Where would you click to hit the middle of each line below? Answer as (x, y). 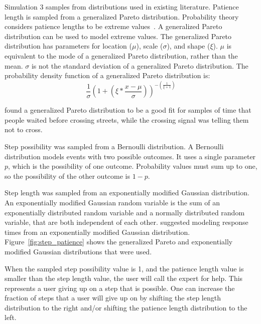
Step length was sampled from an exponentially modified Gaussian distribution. (127, 193)
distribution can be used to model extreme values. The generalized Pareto (118, 36)
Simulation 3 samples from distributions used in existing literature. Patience (122, 7)
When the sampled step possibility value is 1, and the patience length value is (124, 268)
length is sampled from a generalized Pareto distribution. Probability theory (122, 16)
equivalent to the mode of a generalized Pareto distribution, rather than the (121, 55)
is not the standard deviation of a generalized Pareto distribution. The (140, 65)
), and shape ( (188, 46)
